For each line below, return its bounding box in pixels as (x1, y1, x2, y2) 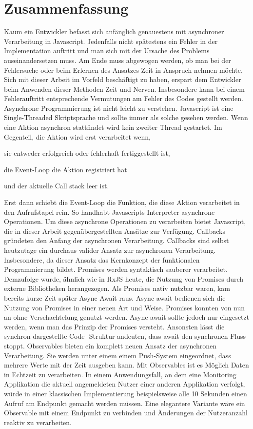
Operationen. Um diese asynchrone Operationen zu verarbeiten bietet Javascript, (4, 216, 246, 226)
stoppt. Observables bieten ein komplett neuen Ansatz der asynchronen (4, 340, 217, 350)
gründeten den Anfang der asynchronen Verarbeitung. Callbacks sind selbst (4, 235, 229, 245)
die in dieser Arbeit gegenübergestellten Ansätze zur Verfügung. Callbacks (4, 225, 225, 236)
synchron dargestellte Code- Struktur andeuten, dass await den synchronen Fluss (4, 331, 246, 341)
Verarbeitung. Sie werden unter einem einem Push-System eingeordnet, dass (4, 350, 231, 360)
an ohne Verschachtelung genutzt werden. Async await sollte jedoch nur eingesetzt (4, 312, 250, 322)
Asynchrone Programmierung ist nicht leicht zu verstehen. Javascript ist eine (4, 102, 234, 113)
